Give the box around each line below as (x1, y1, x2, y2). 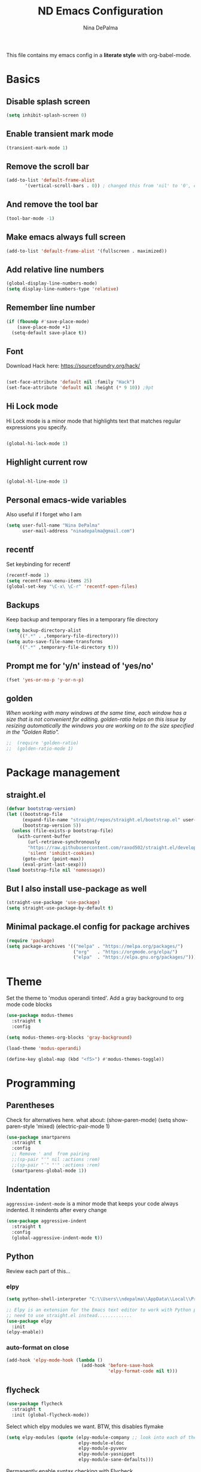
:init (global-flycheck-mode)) (11, 1412, 90, 1418)
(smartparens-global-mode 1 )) (11, 1168, 87, 1174)
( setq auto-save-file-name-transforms (6, 638, 103, 645)
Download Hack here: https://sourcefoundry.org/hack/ (6, 362, 141, 370)
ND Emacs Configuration (38, 4, 163, 18)
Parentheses (6, 1100, 55, 1111)
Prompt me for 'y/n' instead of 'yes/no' (6, 661, 154, 671)
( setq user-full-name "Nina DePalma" (6, 522, 100, 529)
